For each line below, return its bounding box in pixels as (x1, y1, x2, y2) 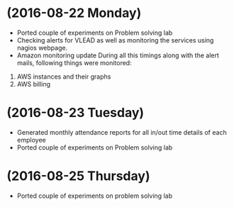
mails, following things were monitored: (16, 58, 132, 67)
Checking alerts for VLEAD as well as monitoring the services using (16, 35, 214, 44)
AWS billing (16, 79, 51, 88)
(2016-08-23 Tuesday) (6, 105, 145, 121)
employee (16, 135, 47, 144)
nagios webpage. (16, 43, 68, 52)
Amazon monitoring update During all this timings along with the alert (16, 51, 219, 60)
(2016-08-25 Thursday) (6, 168, 150, 184)
